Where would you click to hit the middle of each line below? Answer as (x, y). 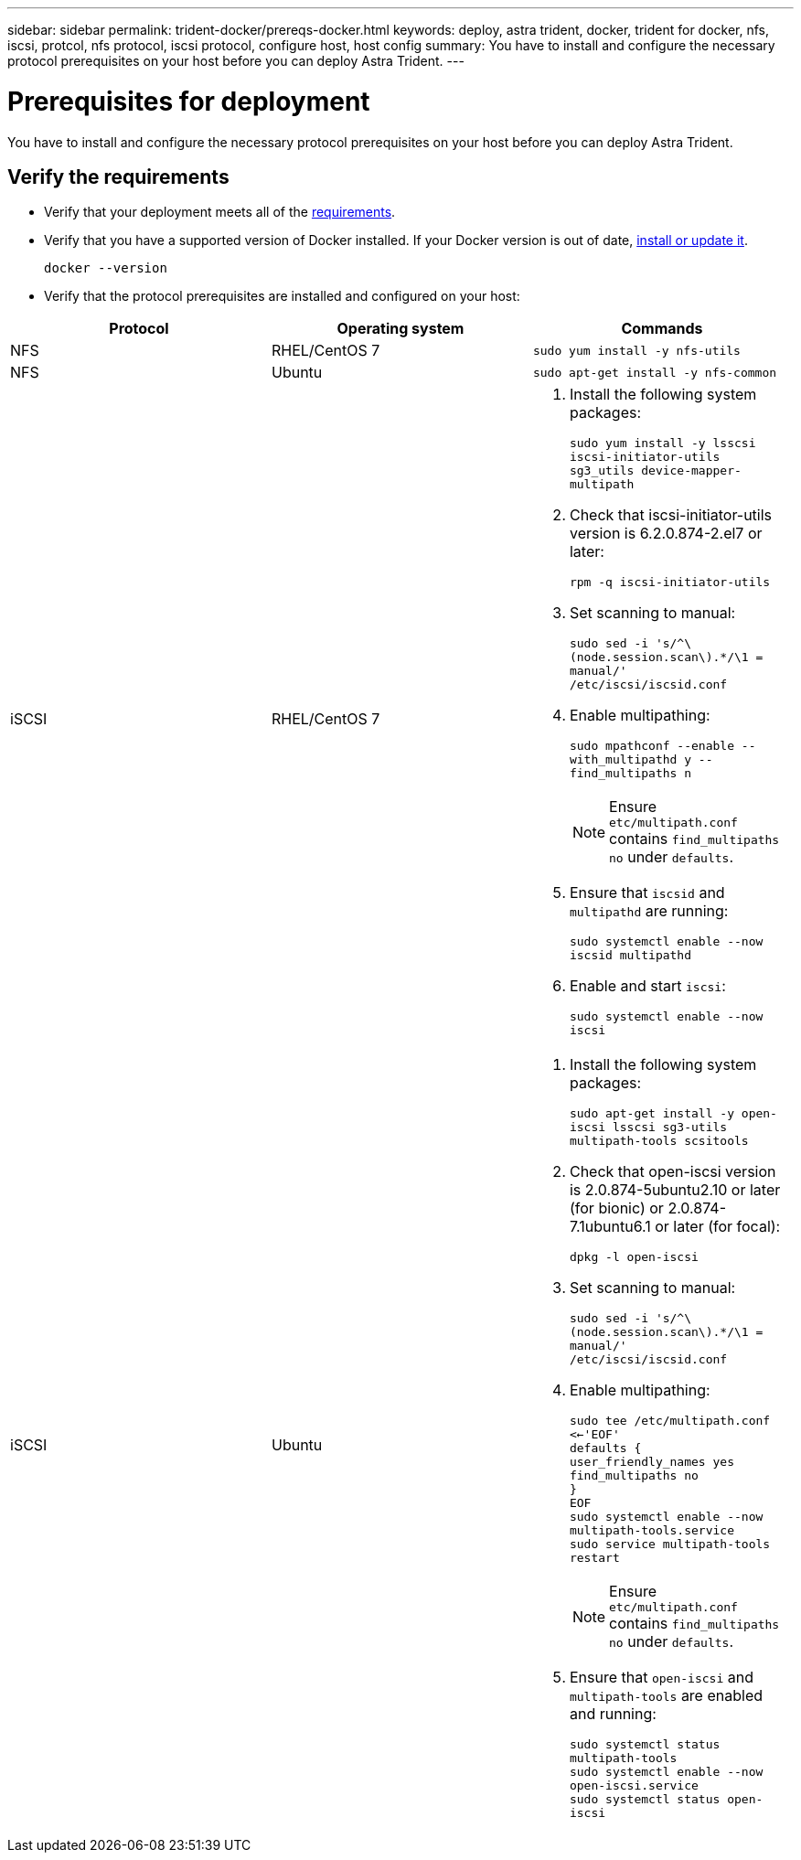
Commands (662, 329)
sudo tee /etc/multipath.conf (670, 1421)
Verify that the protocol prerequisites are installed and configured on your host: (282, 296)
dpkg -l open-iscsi (634, 1257)
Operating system (400, 329)
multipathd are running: (649, 911)
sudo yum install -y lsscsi (662, 444)
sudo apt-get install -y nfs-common (655, 372)
